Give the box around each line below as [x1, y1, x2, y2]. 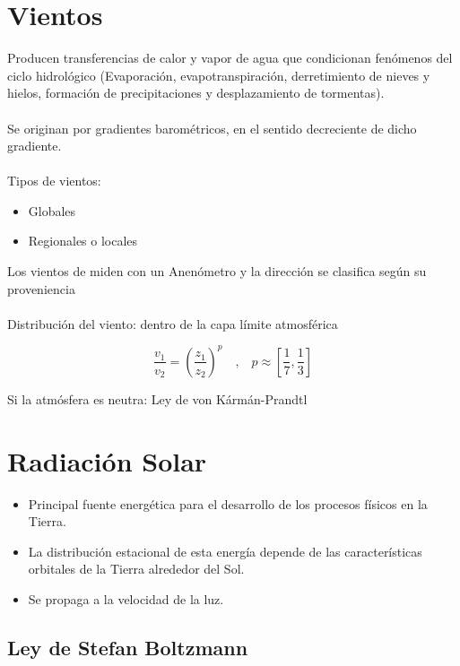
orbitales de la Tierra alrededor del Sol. [28, 559, 245, 578]
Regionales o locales [28, 231, 138, 250]
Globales [28, 201, 76, 220]
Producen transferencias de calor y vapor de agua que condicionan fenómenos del [7, 48, 453, 67]
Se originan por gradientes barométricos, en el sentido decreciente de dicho [7, 118, 417, 137]
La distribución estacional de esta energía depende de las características [28, 541, 422, 560]
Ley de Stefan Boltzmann [7, 634, 248, 662]
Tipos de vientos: [7, 171, 101, 190]
